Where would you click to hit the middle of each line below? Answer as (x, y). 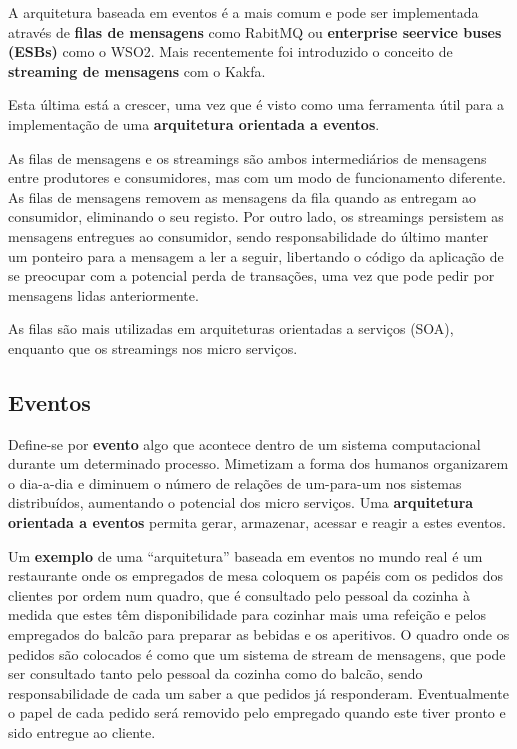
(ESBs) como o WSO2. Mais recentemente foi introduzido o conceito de (230, 51)
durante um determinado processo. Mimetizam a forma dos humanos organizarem (258, 463)
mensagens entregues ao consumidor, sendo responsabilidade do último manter (248, 235)
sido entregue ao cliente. (82, 732)
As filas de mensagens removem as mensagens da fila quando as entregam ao (242, 196)
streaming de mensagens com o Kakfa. (137, 70)
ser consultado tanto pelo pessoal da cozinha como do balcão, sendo (215, 673)
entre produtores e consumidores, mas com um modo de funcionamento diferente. (257, 177)
